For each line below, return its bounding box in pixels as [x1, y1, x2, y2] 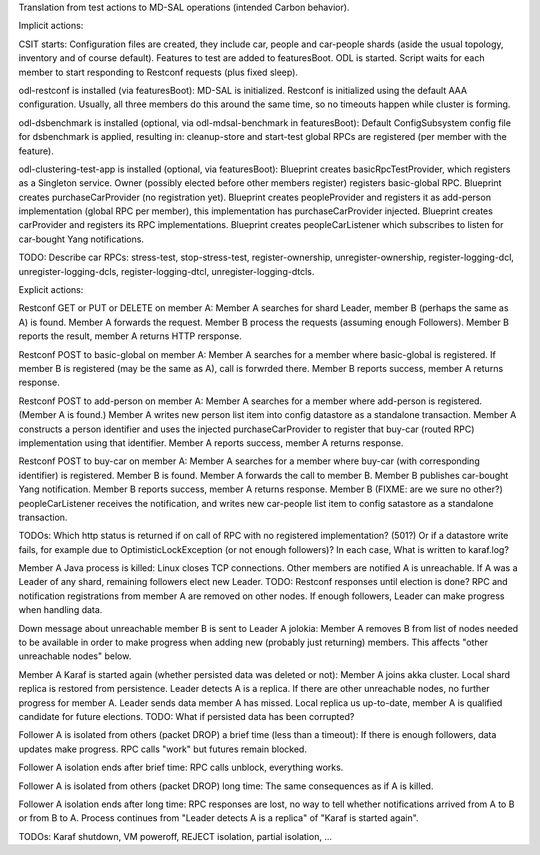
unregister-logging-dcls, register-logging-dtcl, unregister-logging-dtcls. [18, 265, 315, 277]
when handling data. [18, 604, 103, 616]
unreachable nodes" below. [18, 650, 132, 662]
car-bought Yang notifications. [18, 233, 145, 245]
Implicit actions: [18, 20, 84, 32]
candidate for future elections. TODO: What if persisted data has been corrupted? [18, 710, 355, 722]
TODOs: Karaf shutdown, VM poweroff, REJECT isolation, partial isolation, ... [18, 830, 332, 842]
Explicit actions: [18, 284, 84, 296]
